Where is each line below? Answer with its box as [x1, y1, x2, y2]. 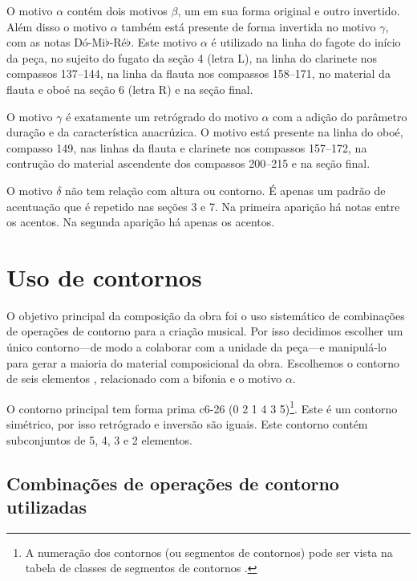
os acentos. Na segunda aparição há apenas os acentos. [6, 213, 275, 230]
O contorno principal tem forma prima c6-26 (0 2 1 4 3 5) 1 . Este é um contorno [6, 397, 398, 416]
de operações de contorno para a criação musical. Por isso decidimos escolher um [6, 323, 403, 339]
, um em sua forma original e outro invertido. [177, 2, 400, 18]
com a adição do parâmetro [273, 108, 407, 124]
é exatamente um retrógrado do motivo [66, 108, 258, 124]
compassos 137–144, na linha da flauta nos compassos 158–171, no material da [6, 65, 391, 82]
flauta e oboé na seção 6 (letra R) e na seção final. [6, 80, 253, 97]
